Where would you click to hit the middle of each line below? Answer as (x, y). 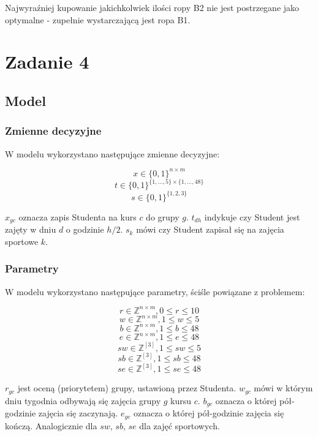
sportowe (22, 241)
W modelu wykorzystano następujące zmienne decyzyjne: (112, 153)
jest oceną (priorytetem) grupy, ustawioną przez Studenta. (127, 388)
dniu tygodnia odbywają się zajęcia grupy (83, 400)
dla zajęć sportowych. (180, 425)
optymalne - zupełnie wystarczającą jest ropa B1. (98, 19)
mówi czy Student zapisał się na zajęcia (210, 229)
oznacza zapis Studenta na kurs (78, 216)
